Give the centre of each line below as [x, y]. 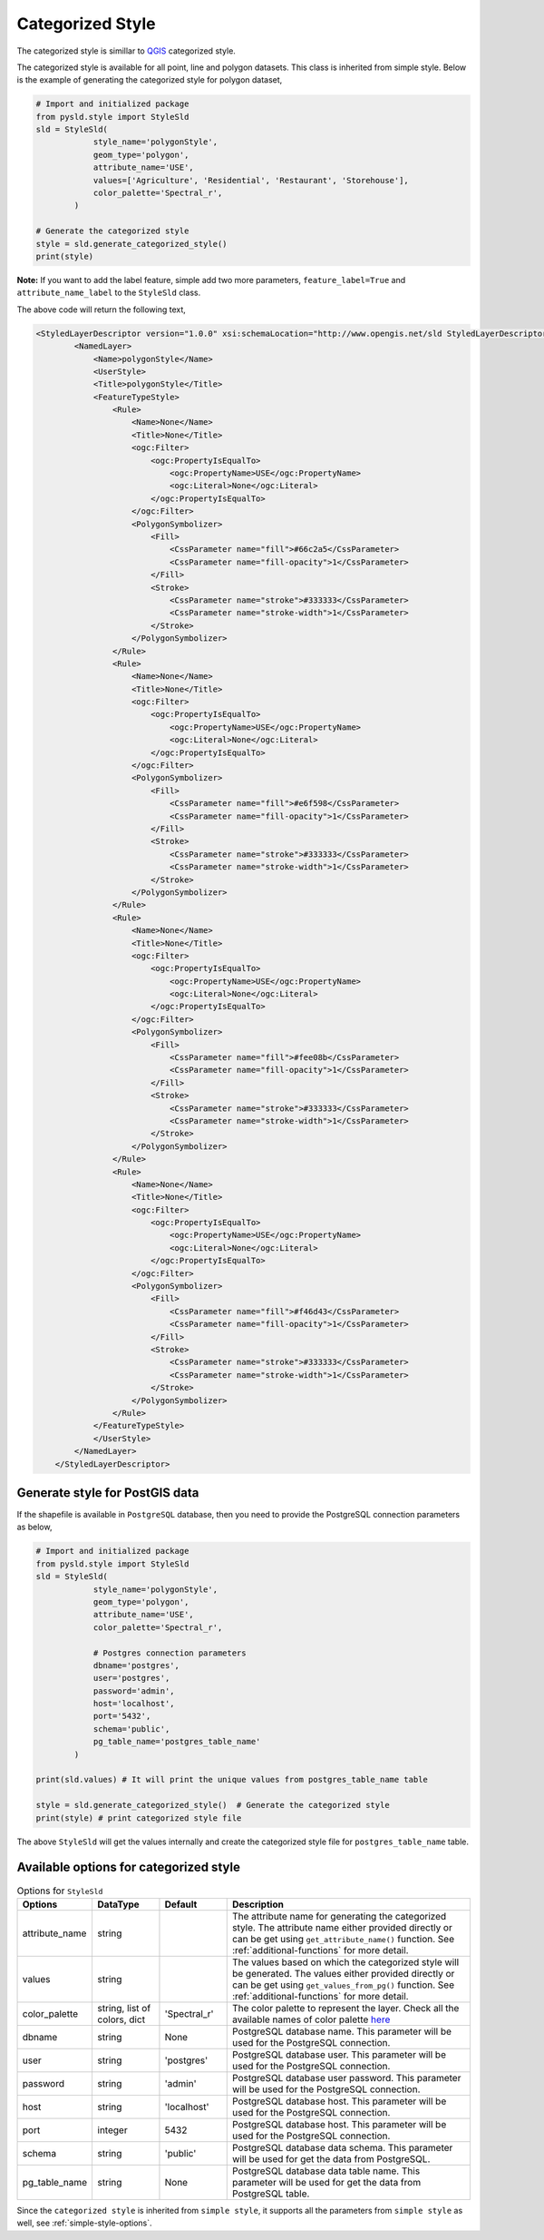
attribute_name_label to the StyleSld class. [109, 293]
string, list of [124, 2008]
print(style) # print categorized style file [139, 1818]
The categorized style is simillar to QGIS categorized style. [126, 51]
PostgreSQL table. [271, 2194]
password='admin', [134, 1691]
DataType [118, 1904]
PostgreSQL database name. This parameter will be [342, 2031]
